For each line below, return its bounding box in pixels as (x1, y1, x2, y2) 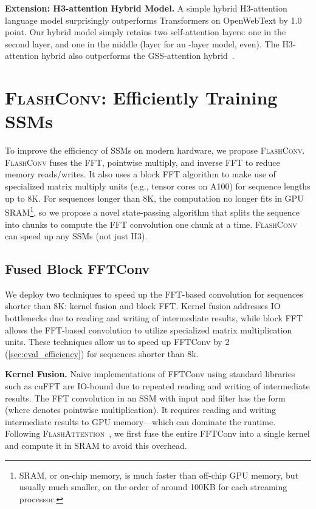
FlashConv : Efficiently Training (5, 85, 278, 110)
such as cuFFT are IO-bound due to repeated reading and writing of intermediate (5, 380, 310, 392)
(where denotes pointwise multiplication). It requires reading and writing (5, 403, 276, 416)
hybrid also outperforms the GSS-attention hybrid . (41, 49, 235, 62)
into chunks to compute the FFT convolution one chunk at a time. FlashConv (5, 217, 297, 230)
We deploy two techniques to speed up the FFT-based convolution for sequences (5, 287, 303, 300)
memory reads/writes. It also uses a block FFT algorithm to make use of (5, 168, 276, 180)
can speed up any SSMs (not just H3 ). (5, 230, 148, 242)
